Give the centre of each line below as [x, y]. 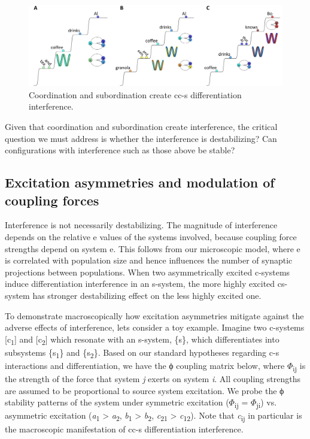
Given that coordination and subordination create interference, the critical [141, 126]
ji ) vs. [267, 403]
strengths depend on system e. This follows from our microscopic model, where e [153, 248]
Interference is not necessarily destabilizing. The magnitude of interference [141, 225]
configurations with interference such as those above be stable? [120, 150]
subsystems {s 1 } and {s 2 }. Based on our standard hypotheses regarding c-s [142, 353]
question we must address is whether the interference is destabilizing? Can [141, 138]
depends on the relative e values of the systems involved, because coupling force [151, 236]
